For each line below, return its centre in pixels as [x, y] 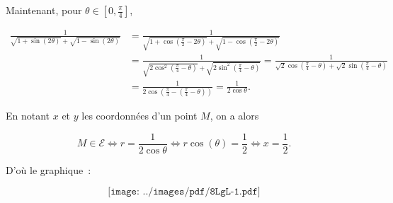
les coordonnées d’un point [139, 115]
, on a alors [234, 115]
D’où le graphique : [49, 169]
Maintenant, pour [44, 10]
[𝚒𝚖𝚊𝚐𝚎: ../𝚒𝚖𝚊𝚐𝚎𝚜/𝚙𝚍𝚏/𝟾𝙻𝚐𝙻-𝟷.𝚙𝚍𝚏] [184, 192]
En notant [28, 115]
